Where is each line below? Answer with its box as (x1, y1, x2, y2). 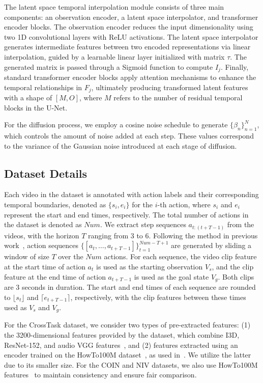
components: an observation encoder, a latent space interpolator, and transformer (4, 11, 258, 22)
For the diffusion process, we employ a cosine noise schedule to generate (4, 119, 228, 130)
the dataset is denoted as (4, 219, 82, 230)
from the (227, 219, 254, 230)
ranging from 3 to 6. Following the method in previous (88, 230, 258, 240)
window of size (4, 251, 49, 262)
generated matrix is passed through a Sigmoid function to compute (4, 61, 213, 72)
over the (58, 251, 83, 262)
